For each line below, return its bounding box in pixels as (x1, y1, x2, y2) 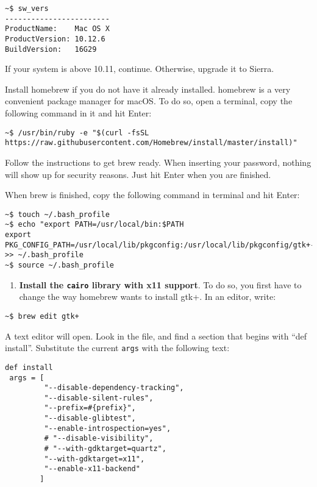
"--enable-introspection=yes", (44, 424, 171, 433)
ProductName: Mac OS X (5, 24, 110, 34)
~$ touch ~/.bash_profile (5, 210, 110, 219)
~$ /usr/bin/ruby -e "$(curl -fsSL (5, 128, 149, 137)
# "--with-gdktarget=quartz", (44, 444, 166, 453)
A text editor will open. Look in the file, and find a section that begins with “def (5, 329, 307, 342)
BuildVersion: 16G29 (5, 44, 97, 54)
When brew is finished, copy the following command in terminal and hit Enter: (5, 188, 300, 201)
